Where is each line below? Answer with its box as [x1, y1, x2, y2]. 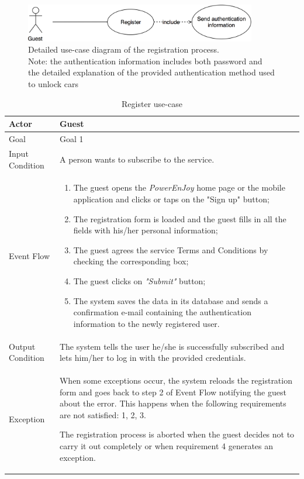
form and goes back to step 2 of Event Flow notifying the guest [59, 385, 286, 398]
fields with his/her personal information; [73, 224, 218, 236]
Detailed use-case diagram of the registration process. [28, 43, 219, 56]
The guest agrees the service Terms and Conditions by [73, 243, 268, 256]
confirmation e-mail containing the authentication [73, 306, 251, 318]
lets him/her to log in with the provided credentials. [59, 352, 246, 364]
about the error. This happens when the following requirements [59, 397, 286, 409]
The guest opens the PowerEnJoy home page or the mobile [73, 181, 285, 194]
